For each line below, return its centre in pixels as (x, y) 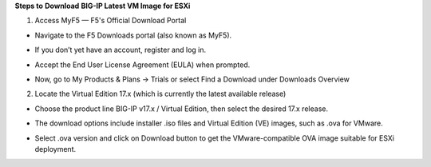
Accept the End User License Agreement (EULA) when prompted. (142, 65)
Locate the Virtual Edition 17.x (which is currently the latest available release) (160, 94)
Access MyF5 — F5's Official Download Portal (111, 21)
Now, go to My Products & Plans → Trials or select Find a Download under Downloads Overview (192, 79)
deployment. (55, 149)
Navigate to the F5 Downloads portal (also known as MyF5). (133, 35)
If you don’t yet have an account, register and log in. (121, 50)
